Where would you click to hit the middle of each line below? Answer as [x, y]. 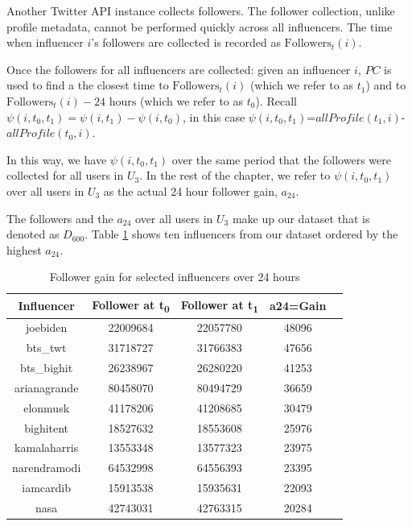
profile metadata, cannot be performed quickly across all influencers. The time [200, 26]
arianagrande [46, 387]
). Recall [276, 100]
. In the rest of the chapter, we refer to [235, 175]
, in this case [214, 116]
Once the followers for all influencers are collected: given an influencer [179, 69]
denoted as [33, 234]
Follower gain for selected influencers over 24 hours [175, 277]
